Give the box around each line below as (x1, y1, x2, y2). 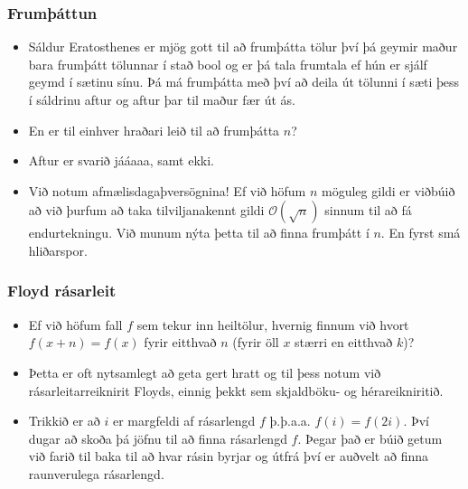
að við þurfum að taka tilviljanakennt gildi (28, 201, 265, 220)
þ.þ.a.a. (269, 411, 311, 430)
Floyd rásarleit (7, 279, 117, 302)
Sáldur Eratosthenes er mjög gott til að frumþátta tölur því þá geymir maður (28, 37, 458, 56)
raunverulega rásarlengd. (28, 464, 164, 483)
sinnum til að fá (324, 201, 412, 220)
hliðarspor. (28, 240, 88, 259)
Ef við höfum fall (28, 315, 123, 334)
